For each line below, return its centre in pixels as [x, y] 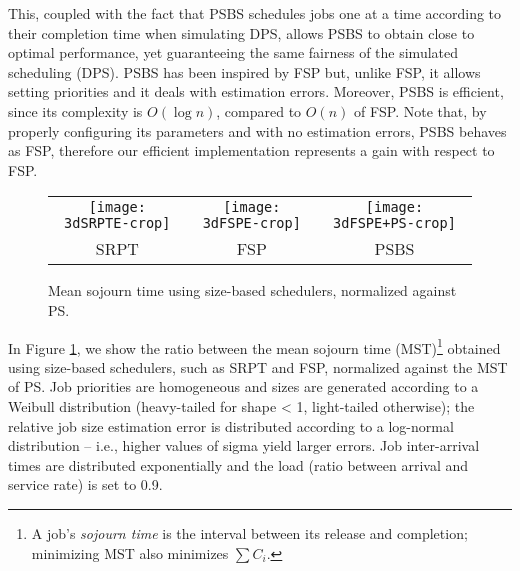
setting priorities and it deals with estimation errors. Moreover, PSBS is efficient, [256, 91]
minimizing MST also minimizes [130, 552]
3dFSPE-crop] [251, 223]
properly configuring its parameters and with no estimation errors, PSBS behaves [257, 130]
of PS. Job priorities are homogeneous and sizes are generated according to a [243, 386]
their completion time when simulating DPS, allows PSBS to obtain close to [241, 32]
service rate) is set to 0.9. [85, 484]
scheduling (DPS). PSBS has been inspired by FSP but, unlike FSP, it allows [244, 71]
